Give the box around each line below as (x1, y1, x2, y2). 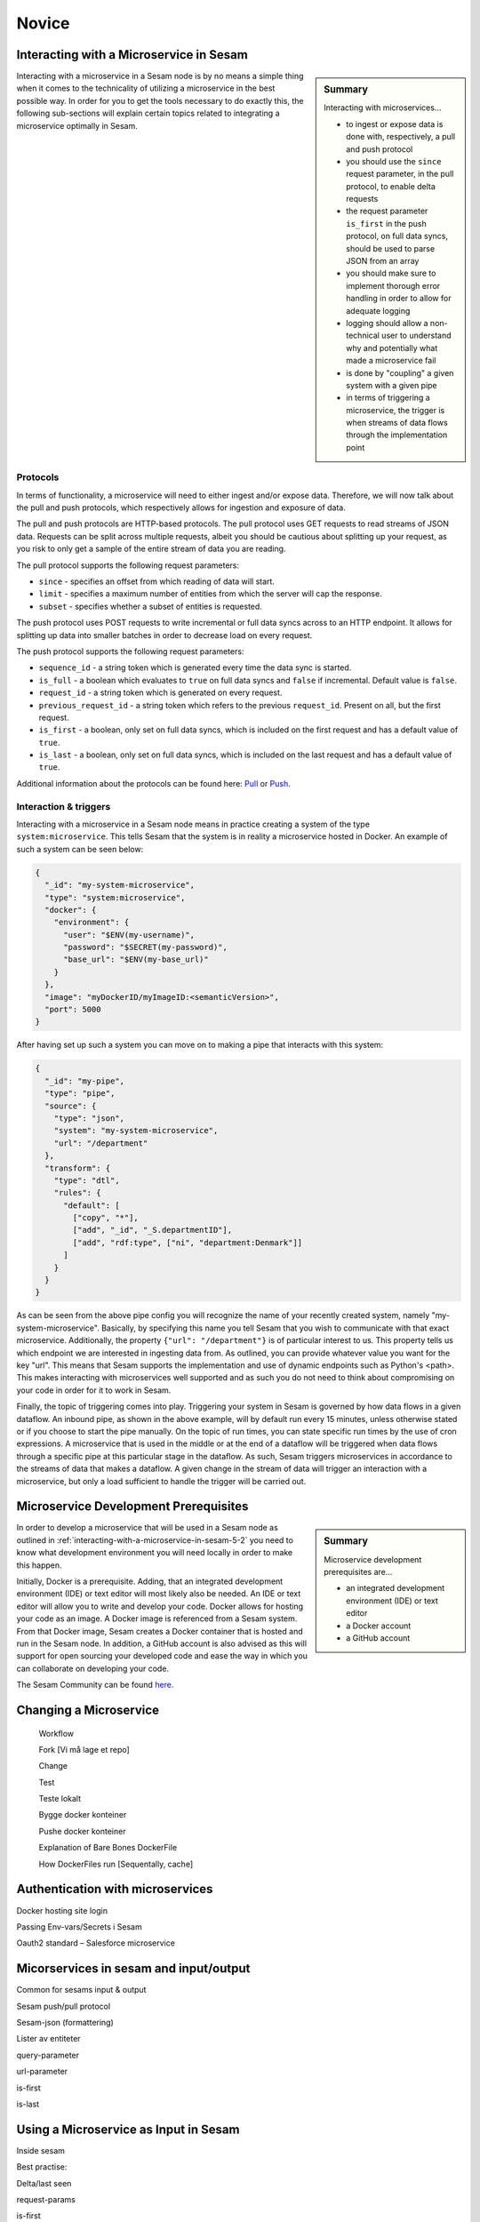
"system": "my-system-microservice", (53, 1125, 219, 1136)
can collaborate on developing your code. (16, 1663, 169, 1674)
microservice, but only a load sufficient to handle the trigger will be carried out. (16, 1475, 307, 1486)
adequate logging (346, 305, 411, 316)
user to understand (380, 330, 452, 341)
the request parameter (346, 205, 428, 217)
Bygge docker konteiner (38, 1810, 127, 1820)
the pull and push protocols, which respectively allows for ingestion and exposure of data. (16, 502, 346, 513)
